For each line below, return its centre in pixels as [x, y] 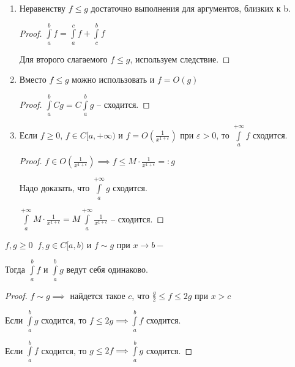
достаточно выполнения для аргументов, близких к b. [191, 8]
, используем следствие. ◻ [180, 59]
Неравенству [43, 8]
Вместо [33, 79]
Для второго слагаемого [63, 59]
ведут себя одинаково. [107, 269]
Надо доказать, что [54, 188]
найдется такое [98, 295]
